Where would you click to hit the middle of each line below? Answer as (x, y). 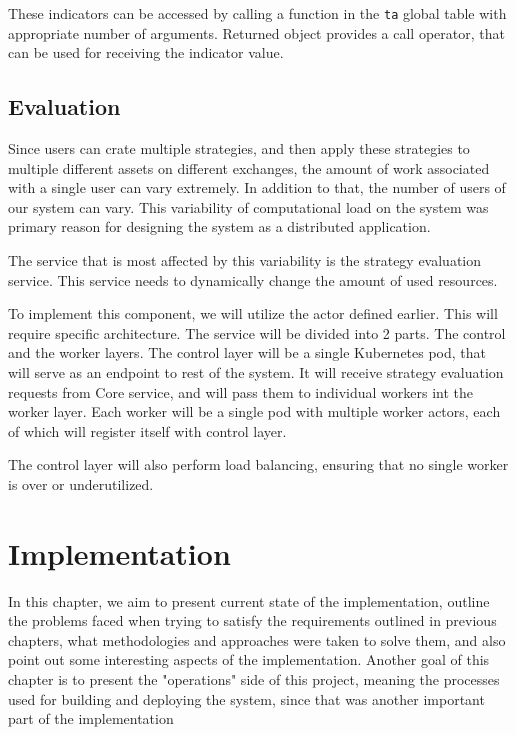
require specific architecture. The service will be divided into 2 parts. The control (257, 332)
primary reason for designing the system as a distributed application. (219, 226)
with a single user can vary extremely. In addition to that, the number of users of (257, 187)
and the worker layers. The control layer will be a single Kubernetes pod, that (247, 352)
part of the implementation (91, 718)
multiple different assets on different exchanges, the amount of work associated (249, 167)
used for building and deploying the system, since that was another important (246, 698)
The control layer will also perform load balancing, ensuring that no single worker (258, 464)
